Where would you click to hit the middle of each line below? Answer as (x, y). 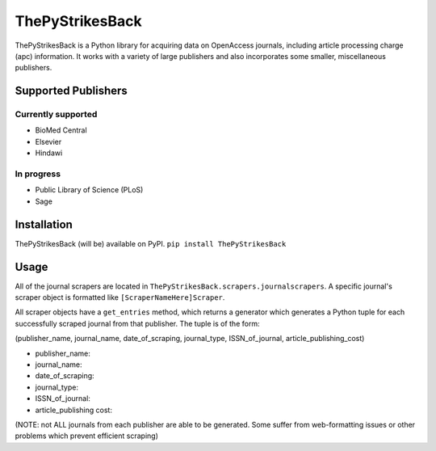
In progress (38, 174)
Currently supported (56, 115)
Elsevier (48, 141)
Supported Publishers (71, 91)
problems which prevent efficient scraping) (87, 436)
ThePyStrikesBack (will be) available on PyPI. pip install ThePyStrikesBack (151, 243)
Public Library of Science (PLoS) (89, 190)
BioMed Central (61, 130)
